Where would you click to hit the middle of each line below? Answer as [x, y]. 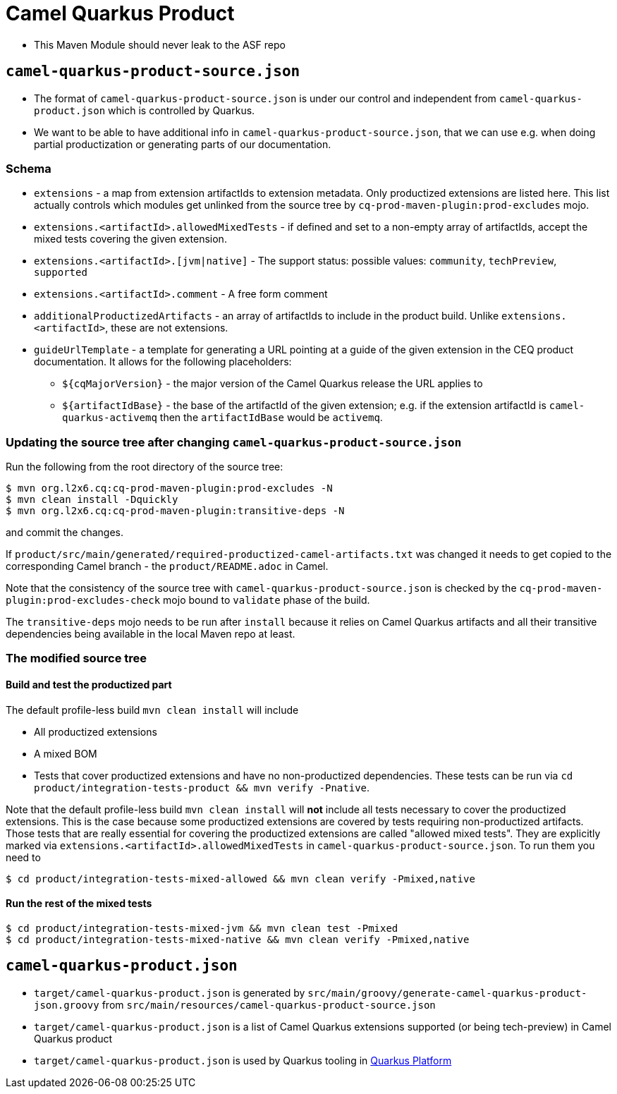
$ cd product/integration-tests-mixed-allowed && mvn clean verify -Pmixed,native [240, 879]
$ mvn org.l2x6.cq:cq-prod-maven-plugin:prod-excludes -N [169, 488]
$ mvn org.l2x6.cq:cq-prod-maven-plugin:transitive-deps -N [175, 511]
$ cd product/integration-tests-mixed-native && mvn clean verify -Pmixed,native [238, 939]
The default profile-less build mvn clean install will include [152, 710]
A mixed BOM [66, 753]
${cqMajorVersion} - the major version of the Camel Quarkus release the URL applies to [273, 384]
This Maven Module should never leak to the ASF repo [160, 44]
